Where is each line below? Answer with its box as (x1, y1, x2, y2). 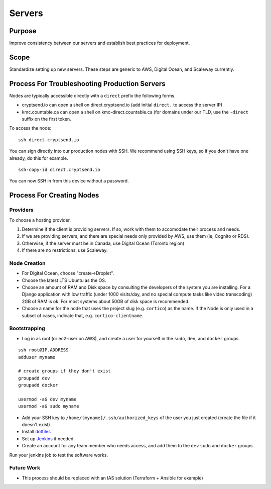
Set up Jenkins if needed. (22, 435, 75, 442)
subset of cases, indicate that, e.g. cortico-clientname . (22, 312, 144, 319)
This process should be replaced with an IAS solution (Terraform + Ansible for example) (22, 475, 203, 481)
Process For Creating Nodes (9, 191, 99, 200)
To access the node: (9, 125, 52, 131)
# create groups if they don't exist (18, 368, 111, 374)
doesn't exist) (22, 422, 50, 428)
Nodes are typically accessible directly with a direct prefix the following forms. (9, 92, 176, 99)
